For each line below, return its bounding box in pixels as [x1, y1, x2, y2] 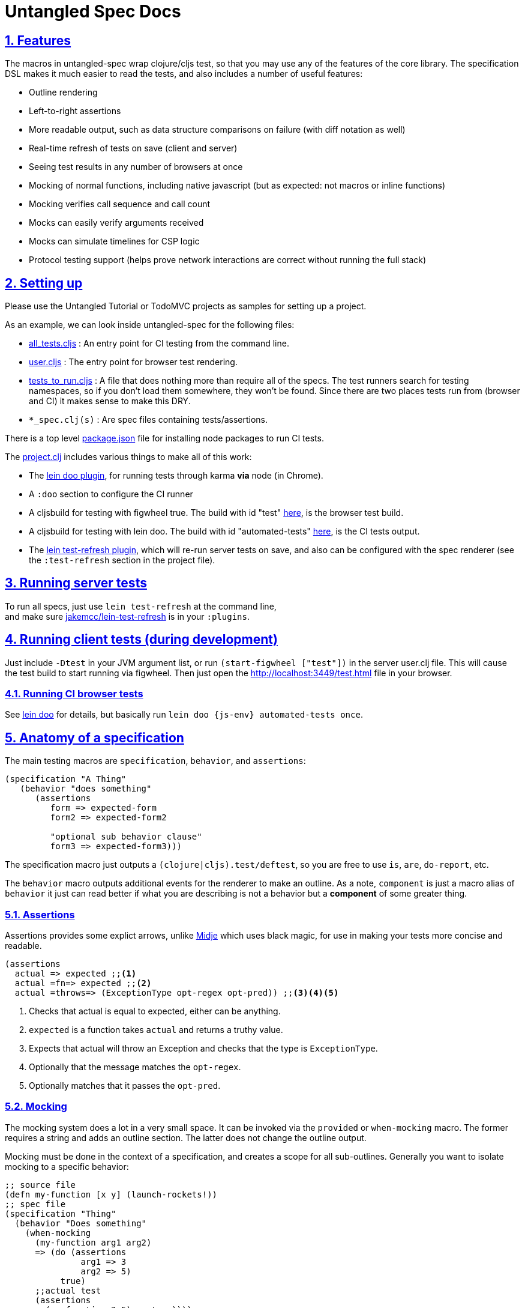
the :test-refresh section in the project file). [29, 555, 215, 566]
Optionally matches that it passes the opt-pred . [29, 1080, 221, 1091]
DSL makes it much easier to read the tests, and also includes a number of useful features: [5, 68, 363, 79]
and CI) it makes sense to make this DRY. [29, 396, 191, 407]
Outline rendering [29, 87, 98, 98]
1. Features [5, 32, 71, 48]
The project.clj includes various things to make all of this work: [5, 452, 252, 462]
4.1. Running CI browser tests [5, 688, 143, 700]
